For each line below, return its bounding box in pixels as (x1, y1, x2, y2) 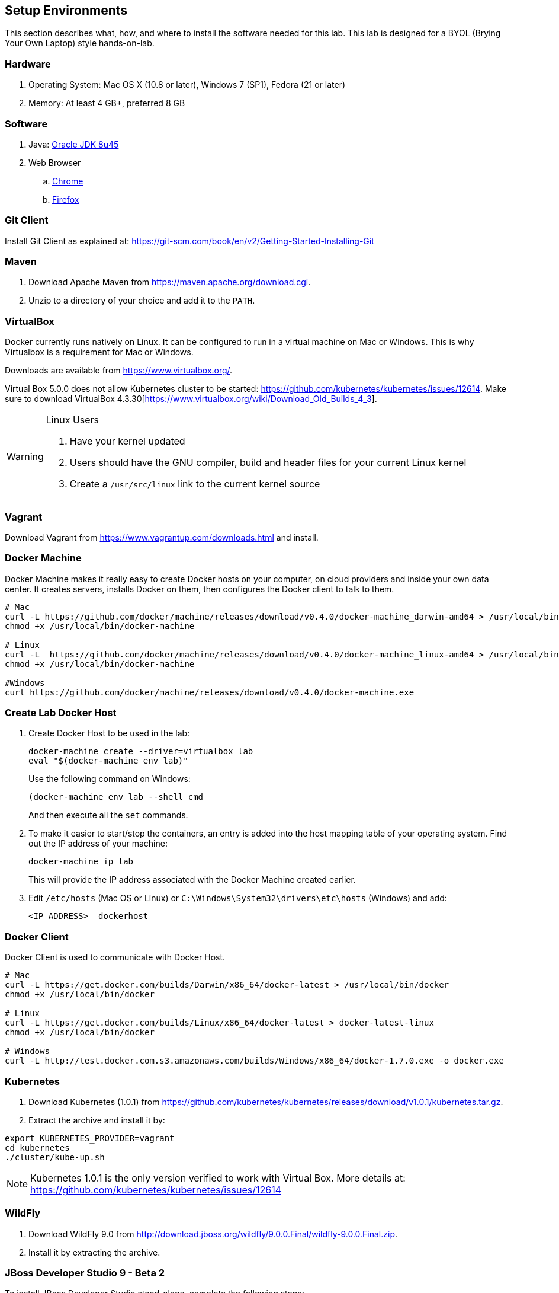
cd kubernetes (5, 1142, 70, 1152)
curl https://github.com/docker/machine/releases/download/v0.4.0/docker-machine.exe (5, 687, 415, 697)
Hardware (5, 58, 51, 70)
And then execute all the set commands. (28, 810, 188, 821)
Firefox (52, 194, 79, 205)
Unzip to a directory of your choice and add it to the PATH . (28, 295, 255, 306)
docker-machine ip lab (28, 857, 134, 867)
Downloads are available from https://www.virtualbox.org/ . (5, 365, 233, 376)
